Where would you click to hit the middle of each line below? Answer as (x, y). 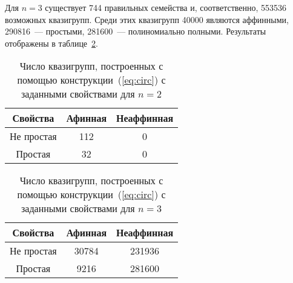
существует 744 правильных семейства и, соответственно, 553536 (166, 7)
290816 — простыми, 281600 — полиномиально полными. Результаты (136, 31)
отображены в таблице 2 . (51, 43)
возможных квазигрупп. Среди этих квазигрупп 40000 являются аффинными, (147, 19)
